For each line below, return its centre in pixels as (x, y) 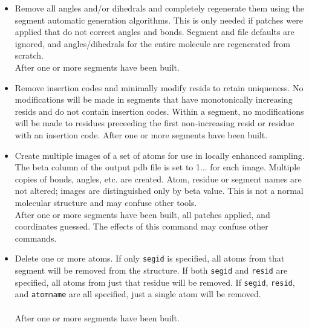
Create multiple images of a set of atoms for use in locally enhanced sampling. (160, 155)
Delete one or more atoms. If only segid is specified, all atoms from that (150, 258)
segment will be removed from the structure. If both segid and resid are (151, 270)
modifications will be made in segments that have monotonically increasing (154, 99)
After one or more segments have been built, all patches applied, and (142, 214)
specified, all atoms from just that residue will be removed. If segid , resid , (155, 282)
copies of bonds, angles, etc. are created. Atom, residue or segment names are (158, 178)
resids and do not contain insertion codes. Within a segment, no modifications (159, 111)
